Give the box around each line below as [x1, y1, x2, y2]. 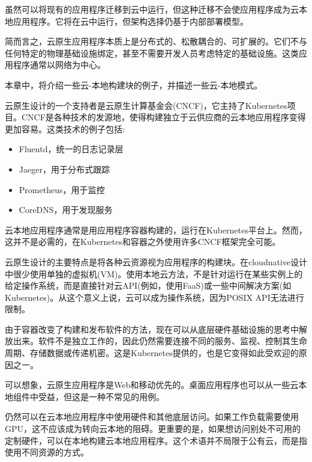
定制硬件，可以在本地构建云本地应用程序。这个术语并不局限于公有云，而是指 [5, 434, 307, 446]
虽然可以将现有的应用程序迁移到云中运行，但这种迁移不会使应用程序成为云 [5, 3, 299, 15]
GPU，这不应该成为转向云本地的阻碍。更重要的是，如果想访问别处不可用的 [5, 422, 301, 435]
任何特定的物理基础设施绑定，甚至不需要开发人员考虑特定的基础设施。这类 [5, 46, 299, 59]
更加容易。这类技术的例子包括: [5, 122, 125, 135]
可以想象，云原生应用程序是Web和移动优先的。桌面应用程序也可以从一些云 [5, 378, 299, 391]
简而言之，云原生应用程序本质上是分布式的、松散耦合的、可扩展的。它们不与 [5, 35, 307, 48]
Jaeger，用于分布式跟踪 [19, 162, 110, 175]
